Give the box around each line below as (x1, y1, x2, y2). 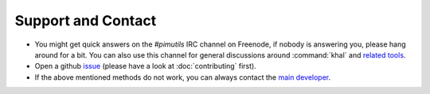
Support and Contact (14, 12, 157, 29)
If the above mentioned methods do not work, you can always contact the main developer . (34, 72, 331, 82)
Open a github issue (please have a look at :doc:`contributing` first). (34, 62, 256, 71)
